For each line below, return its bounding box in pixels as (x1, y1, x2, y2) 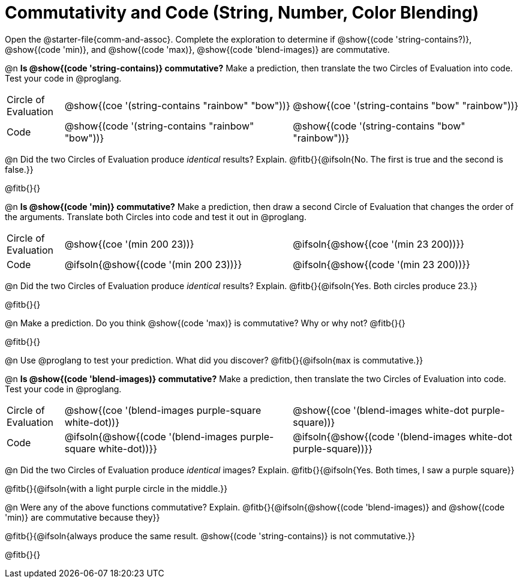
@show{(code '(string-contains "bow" (293, 119, 465, 132)
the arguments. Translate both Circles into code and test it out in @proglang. (5, 211, 306, 222)
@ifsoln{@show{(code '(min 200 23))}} (64, 258, 242, 271)
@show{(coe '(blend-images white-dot (293, 404, 469, 416)
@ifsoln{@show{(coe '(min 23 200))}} (293, 238, 465, 250)
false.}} (5, 164, 34, 175)
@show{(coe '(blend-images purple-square (64, 404, 261, 416)
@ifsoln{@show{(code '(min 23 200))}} (293, 258, 470, 271)
